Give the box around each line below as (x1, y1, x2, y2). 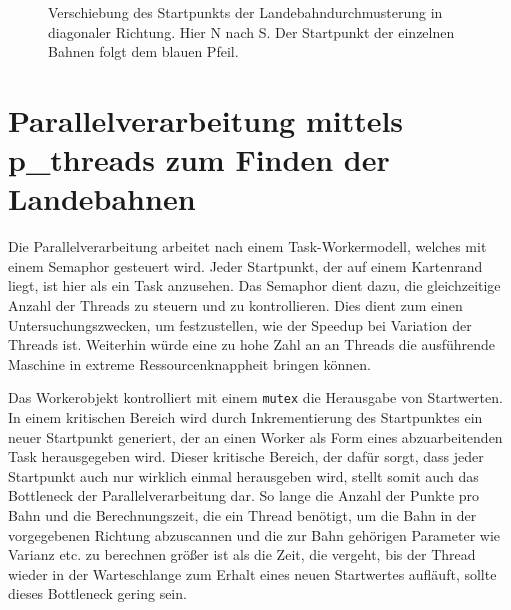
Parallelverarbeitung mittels (8, 99, 404, 140)
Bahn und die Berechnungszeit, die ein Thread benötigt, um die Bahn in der (8, 505, 477, 526)
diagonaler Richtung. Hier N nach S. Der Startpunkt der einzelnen (48, 21, 455, 42)
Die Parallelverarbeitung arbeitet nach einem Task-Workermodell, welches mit (8, 236, 487, 257)
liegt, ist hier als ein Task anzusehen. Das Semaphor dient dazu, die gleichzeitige (8, 275, 501, 296)
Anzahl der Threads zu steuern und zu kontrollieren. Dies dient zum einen (8, 295, 463, 316)
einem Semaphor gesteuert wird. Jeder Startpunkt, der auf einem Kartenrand (8, 255, 483, 276)
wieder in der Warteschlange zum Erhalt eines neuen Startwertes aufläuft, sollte (8, 563, 497, 584)
